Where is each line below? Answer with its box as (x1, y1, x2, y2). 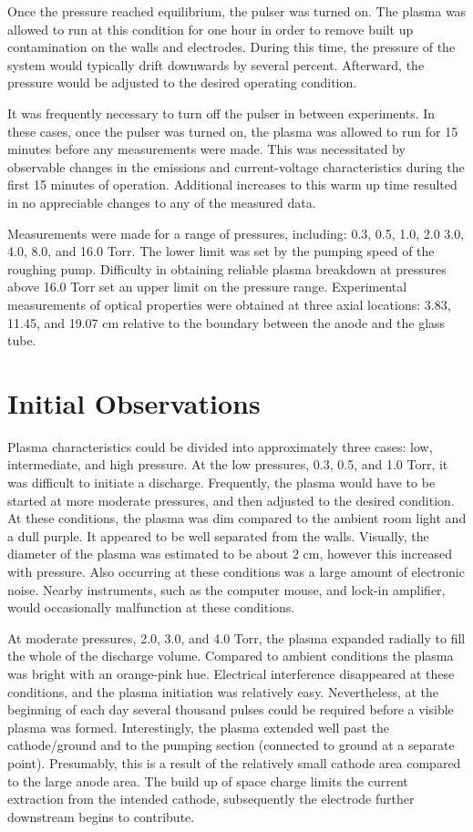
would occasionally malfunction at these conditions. (7, 598, 295, 617)
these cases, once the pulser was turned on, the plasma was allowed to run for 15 (7, 121, 458, 140)
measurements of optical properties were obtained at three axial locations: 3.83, (7, 294, 451, 313)
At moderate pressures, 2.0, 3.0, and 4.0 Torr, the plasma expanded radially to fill (7, 628, 466, 647)
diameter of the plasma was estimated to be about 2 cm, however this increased (7, 544, 453, 563)
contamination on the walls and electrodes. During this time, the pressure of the (7, 37, 456, 56)
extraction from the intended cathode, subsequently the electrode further (7, 789, 415, 808)
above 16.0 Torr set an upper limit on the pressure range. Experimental (7, 277, 407, 296)
